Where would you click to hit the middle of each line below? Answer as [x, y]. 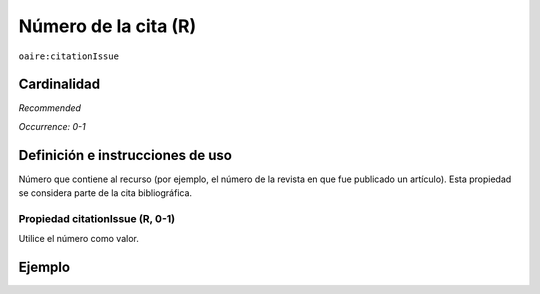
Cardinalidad [59, 84]
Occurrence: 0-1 [52, 126]
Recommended [50, 108]
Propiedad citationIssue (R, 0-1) [97, 218]
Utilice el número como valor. [78, 239]
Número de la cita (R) [107, 26]
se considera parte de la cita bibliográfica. [105, 193]
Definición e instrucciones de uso [125, 155]
